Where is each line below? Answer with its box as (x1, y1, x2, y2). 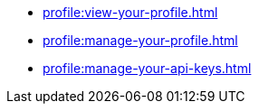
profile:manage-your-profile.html (43, 32, 238, 48)
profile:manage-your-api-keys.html (43, 60, 252, 76)
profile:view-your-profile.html (43, 5, 218, 20)
